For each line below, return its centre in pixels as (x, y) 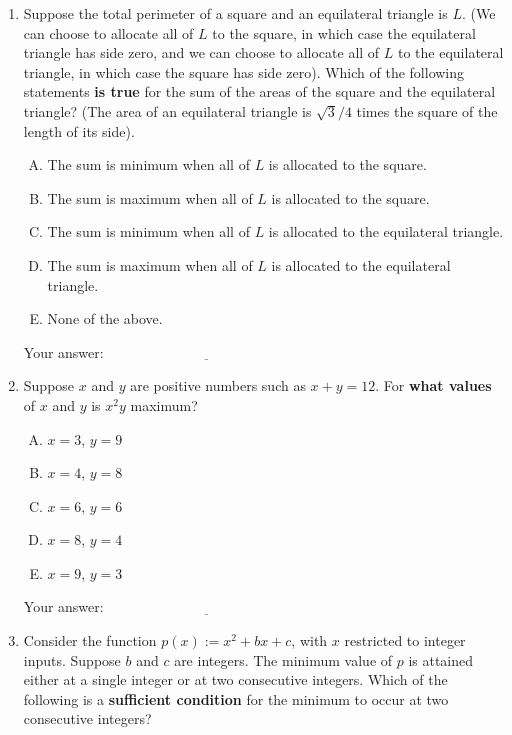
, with (309, 640)
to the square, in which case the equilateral (344, 32)
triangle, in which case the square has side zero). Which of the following (244, 71)
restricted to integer (405, 640)
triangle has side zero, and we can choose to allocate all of (201, 52)
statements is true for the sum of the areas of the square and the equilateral (259, 91)
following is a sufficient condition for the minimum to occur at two (236, 698)
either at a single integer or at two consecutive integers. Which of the (235, 679)
